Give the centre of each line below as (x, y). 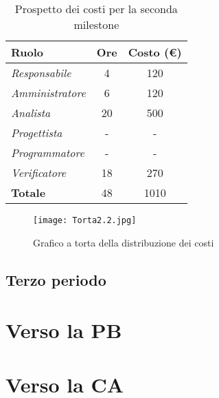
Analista (31, 113)
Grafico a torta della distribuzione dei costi (124, 242)
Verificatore (39, 172)
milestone (96, 24)
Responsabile (41, 73)
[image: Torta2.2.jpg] (85, 220)
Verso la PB (64, 330)
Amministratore (48, 93)
